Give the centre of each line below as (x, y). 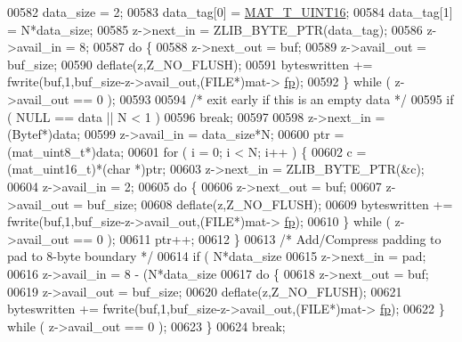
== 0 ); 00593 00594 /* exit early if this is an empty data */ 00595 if (263, 98)
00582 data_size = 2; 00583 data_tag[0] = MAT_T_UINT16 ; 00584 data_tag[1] (230, 12)
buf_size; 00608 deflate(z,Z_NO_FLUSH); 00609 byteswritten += (270, 204)
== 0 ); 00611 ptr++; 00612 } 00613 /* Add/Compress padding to (257, 238)
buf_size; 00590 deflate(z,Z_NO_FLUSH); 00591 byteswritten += (190, 64)
